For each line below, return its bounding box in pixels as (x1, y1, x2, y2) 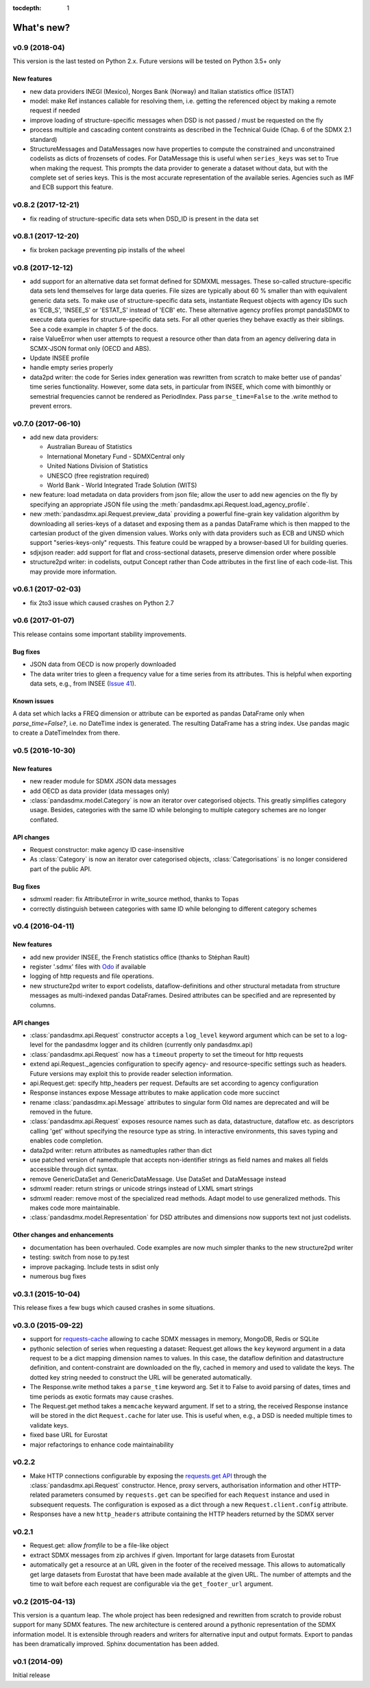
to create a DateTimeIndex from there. (12, 729, 120, 737)
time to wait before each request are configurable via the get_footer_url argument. (29, 1580, 273, 1588)
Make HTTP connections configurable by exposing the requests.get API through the (29, 1471, 267, 1480)
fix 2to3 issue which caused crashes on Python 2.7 (29, 598, 174, 607)
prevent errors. (29, 402, 72, 410)
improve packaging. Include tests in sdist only (29, 1262, 159, 1271)
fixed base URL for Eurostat (29, 1431, 108, 1439)
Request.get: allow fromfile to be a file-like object (29, 1541, 169, 1550)
